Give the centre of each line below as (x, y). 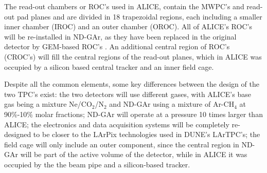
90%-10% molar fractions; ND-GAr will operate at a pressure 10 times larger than (133, 114)
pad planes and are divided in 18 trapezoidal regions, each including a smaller (139, 16)
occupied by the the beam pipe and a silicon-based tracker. (97, 164)
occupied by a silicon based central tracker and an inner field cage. (109, 66)
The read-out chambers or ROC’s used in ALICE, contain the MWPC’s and (124, 6)
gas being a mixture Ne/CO (48, 104)
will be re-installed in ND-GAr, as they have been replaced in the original (120, 36)
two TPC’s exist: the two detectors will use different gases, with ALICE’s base (128, 94)
